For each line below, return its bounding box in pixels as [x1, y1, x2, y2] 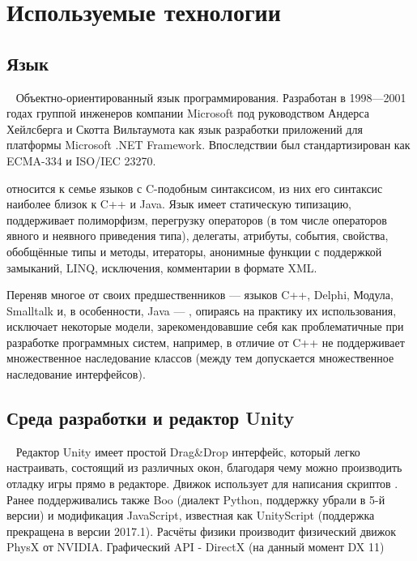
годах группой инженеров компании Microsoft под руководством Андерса [6, 105, 369, 122]
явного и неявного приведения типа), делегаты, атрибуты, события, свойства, [6, 227, 389, 244]
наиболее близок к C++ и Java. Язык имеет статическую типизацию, [6, 195, 351, 212]
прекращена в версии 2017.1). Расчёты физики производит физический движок [6, 522, 396, 539]
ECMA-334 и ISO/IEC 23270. [6, 152, 156, 169]
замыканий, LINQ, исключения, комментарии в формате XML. [6, 259, 317, 276]
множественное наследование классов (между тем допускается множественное [6, 349, 394, 366]
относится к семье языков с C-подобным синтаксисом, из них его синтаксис [6, 179, 383, 196]
